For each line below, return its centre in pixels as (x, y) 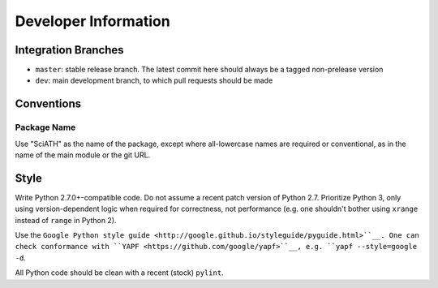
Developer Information (92, 21)
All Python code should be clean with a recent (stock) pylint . (119, 273)
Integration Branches (70, 50)
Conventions (48, 104)
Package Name (45, 127)
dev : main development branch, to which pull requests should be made (154, 80)
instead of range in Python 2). (66, 220)
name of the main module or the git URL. (83, 155)
